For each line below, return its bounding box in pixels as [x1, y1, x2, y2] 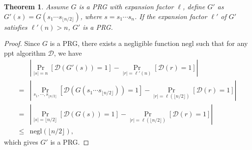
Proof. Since [4, 38, 40, 48]
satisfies [4, 21, 28, 32]
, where [80, 11, 102, 21]
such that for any [196, 38, 248, 48]
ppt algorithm [4, 47, 46, 58]
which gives [4, 136, 38, 147]
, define [183, 1, 205, 11]
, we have [54, 47, 82, 58]
